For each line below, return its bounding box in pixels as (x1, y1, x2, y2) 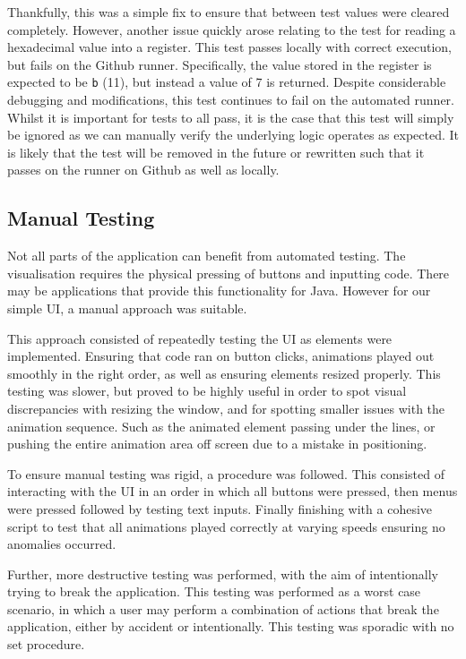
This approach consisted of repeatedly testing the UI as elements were (7, 329, 393, 347)
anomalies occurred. (7, 535, 116, 553)
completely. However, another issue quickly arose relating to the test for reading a (7, 20, 456, 39)
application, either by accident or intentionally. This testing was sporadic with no (7, 617, 454, 636)
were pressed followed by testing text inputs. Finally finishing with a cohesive (7, 499, 433, 518)
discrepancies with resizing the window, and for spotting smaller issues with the (7, 398, 445, 417)
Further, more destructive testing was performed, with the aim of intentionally (7, 564, 438, 583)
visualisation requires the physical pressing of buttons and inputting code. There (7, 263, 450, 282)
